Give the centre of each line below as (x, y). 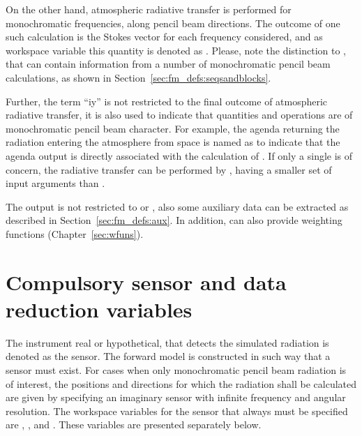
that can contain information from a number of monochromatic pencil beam (168, 64)
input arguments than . (55, 183)
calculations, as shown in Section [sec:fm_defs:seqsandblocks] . (138, 77)
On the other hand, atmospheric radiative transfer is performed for (149, 9)
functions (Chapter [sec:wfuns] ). (75, 233)
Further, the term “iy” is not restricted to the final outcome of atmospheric (167, 101)
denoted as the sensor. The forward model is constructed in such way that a (168, 356)
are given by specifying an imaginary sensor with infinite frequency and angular (176, 397)
